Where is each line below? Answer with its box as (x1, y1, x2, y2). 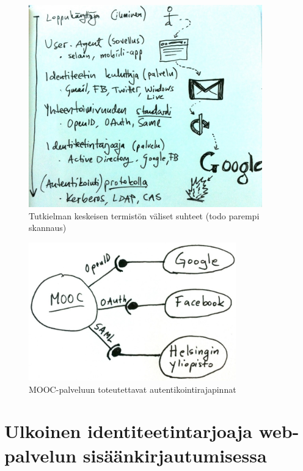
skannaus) (29, 221, 67, 234)
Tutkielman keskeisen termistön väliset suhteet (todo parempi (29, 209, 260, 222)
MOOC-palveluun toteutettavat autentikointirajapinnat (29, 382, 236, 395)
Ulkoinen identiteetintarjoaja (4, 418, 253, 444)
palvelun (4, 442, 77, 467)
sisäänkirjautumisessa (82, 442, 267, 467)
